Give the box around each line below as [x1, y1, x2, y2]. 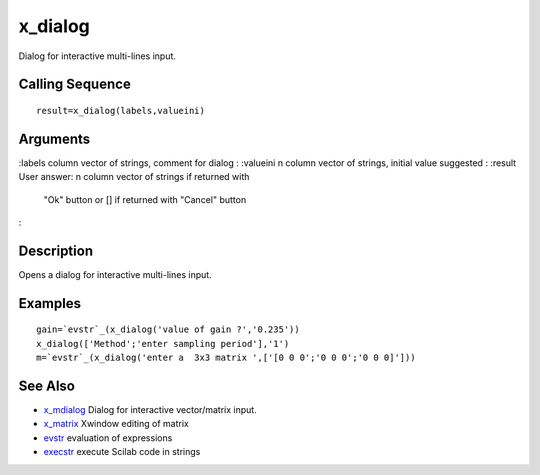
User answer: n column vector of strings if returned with [18, 171, 250, 183]
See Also [18, 377, 75, 394]
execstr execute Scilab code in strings [43, 446, 201, 458]
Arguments [18, 130, 91, 147]
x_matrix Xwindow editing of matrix [43, 418, 189, 430]
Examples [18, 295, 82, 312]
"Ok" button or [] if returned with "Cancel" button [43, 193, 247, 205]
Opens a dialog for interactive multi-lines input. [18, 268, 212, 280]
